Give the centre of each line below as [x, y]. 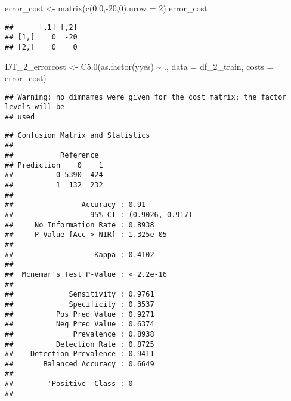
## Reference [52, 155]
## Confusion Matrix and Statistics [78, 135]
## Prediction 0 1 [54, 165]
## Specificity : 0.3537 [80, 304]
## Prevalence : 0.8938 [80, 334]
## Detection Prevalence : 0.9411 [80, 354]
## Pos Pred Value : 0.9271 [80, 314]
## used [20, 117]
